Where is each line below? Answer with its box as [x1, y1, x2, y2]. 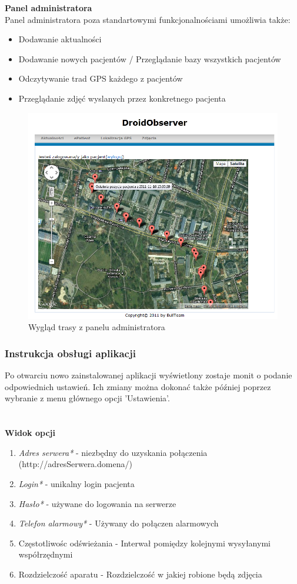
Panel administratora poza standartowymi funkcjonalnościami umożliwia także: [5, 13, 291, 25]
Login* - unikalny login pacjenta [18, 477, 135, 489]
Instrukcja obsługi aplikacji [5, 345, 136, 360]
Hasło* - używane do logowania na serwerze [18, 497, 176, 509]
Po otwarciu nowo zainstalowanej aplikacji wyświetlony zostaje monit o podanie [5, 369, 292, 381]
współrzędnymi [18, 548, 73, 560]
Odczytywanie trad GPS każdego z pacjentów [18, 72, 183, 85]
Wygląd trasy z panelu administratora [28, 321, 165, 333]
